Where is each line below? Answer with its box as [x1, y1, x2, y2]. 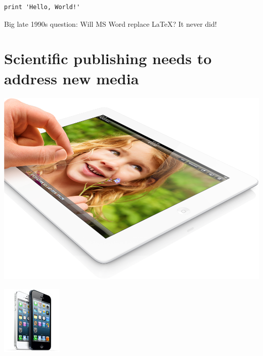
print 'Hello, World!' [4, 4, 80, 11]
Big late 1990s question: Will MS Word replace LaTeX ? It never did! [4, 18, 217, 29]
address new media [4, 68, 139, 88]
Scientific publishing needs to [4, 48, 212, 69]
